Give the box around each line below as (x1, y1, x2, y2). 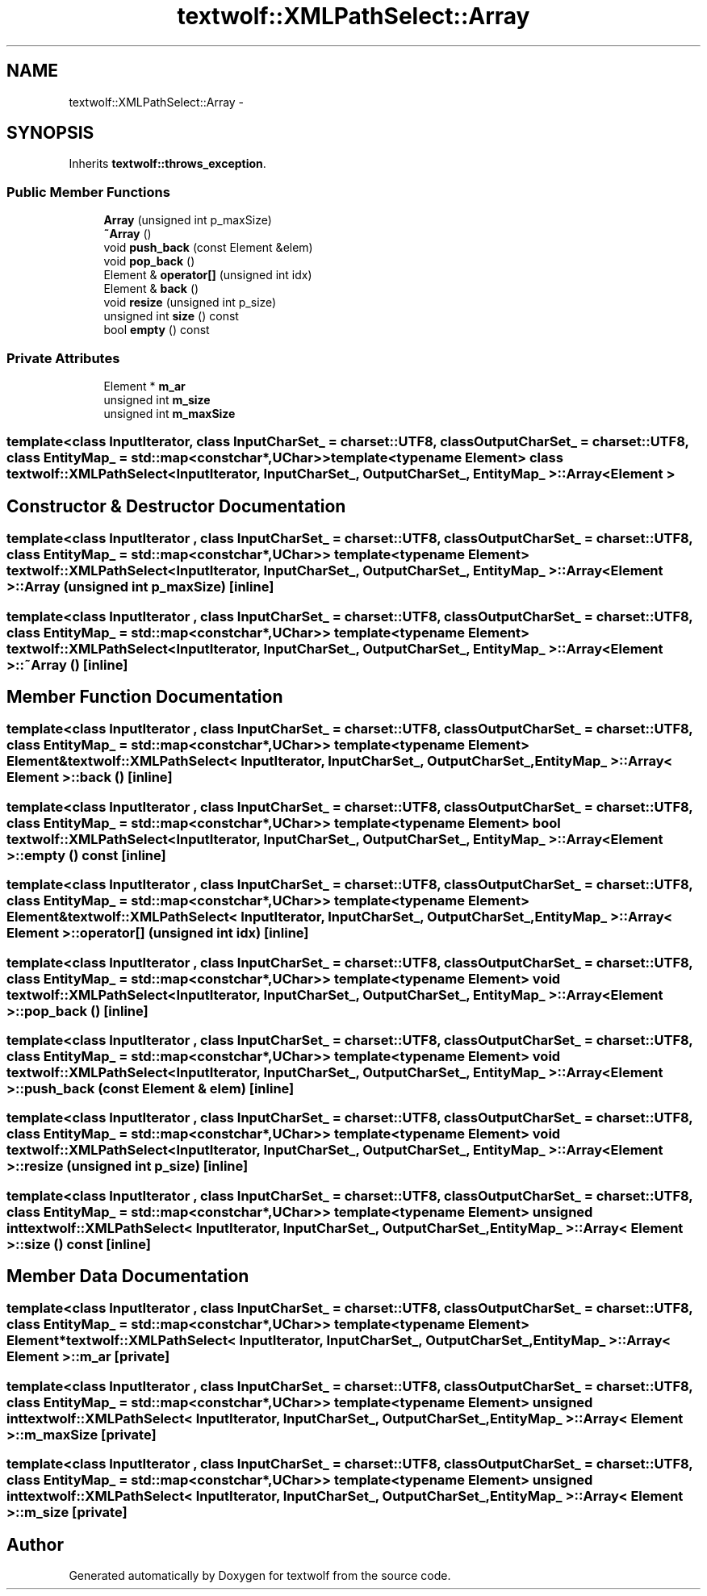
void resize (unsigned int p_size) (103, 295, 277, 310)
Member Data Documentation (6, 1266, 249, 1287)
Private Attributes (6, 349, 120, 366)
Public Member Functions (6, 183, 170, 200)
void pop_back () (103, 254, 195, 269)
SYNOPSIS (6, 123, 94, 144)
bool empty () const (103, 323, 210, 337)
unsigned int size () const (103, 309, 239, 324)
